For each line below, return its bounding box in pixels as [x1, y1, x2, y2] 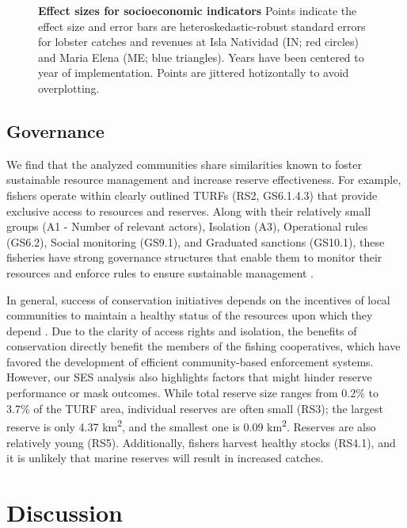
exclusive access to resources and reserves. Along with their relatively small [6, 202, 371, 219]
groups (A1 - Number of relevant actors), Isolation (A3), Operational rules [6, 218, 368, 235]
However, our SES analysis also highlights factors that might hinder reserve [6, 369, 372, 385]
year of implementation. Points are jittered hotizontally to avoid [38, 64, 349, 81]
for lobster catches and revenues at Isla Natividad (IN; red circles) [38, 33, 359, 50]
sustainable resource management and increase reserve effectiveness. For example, [6, 171, 401, 188]
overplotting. [38, 79, 100, 96]
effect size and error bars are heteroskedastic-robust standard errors [38, 17, 366, 34]
